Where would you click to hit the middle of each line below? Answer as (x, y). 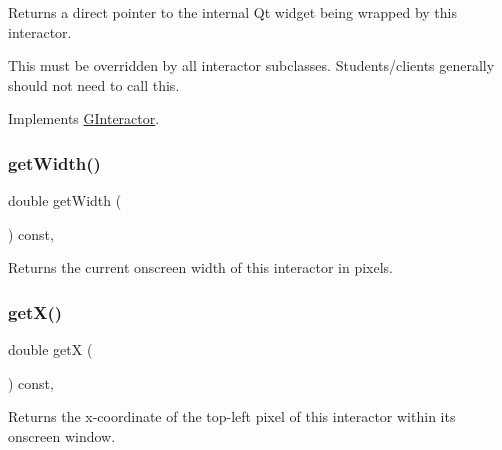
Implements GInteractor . (84, 118)
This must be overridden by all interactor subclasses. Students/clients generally (251, 65)
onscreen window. (62, 435)
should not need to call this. (94, 84)
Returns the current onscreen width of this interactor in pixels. (200, 267)
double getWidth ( (65, 200)
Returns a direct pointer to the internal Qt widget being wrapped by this (232, 12)
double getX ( (50, 349)
